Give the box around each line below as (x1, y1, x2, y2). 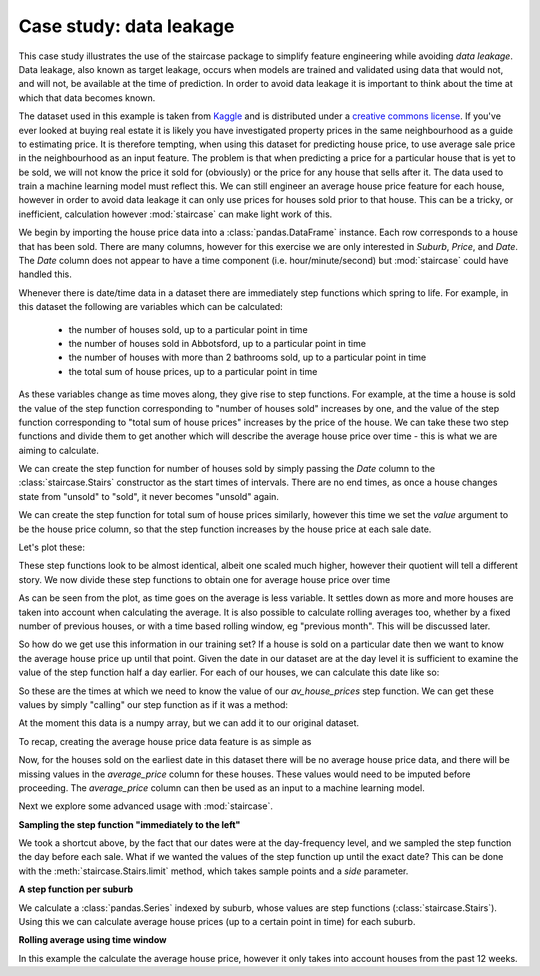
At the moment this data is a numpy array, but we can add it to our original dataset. (18, 717, 360, 729)
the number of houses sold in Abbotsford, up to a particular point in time (68, 337, 367, 349)
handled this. (18, 268, 72, 280)
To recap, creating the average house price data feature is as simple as (18, 735, 312, 747)
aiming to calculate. (18, 444, 100, 456)
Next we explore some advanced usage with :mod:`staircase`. (18, 800, 274, 812)
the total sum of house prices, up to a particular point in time (68, 365, 318, 377)
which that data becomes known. (18, 91, 156, 104)
